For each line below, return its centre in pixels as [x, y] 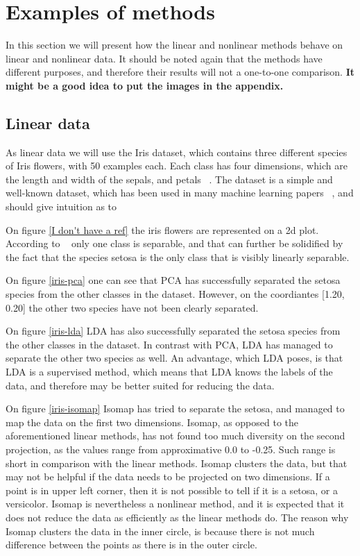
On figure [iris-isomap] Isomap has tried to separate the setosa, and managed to [175, 408]
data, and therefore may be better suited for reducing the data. [140, 385]
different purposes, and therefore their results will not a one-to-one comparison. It [180, 72]
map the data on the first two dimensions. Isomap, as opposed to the [152, 422]
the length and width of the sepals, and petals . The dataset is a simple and [169, 179]
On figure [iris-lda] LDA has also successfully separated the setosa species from [173, 331]
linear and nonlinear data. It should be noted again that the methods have [164, 58]
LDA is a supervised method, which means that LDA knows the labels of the [169, 372]
